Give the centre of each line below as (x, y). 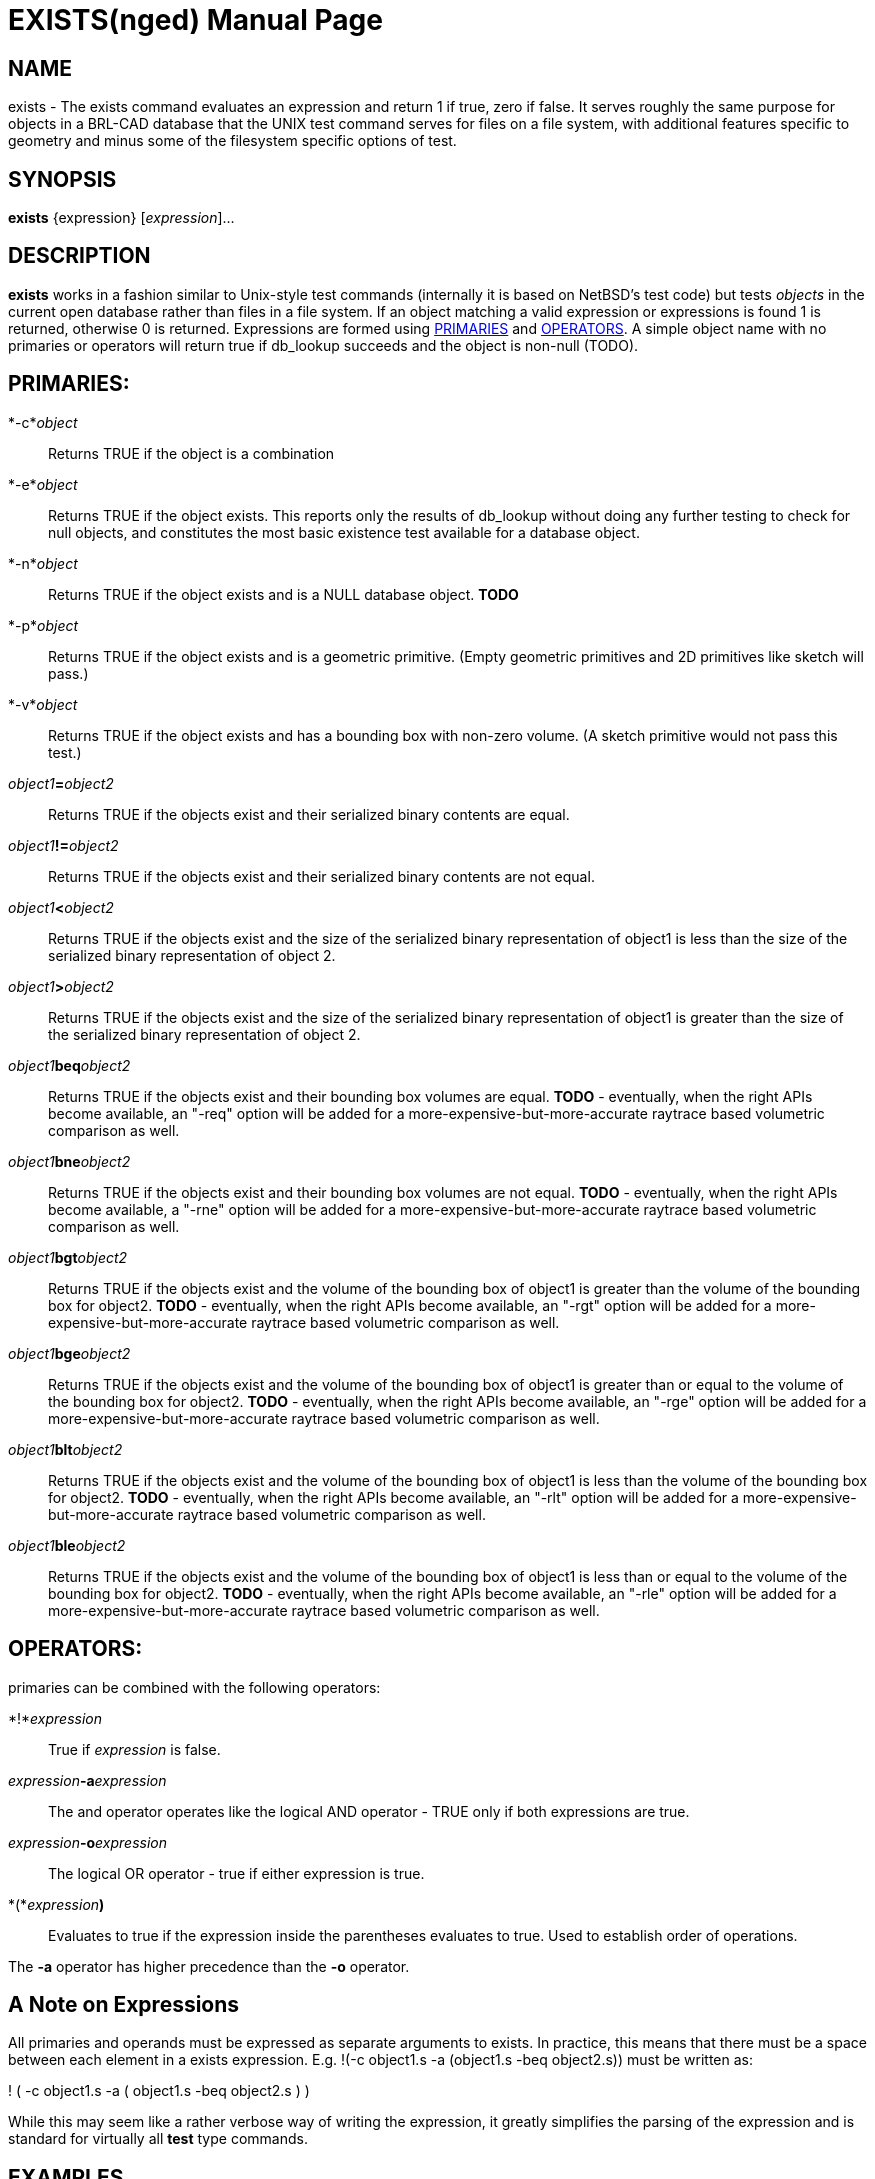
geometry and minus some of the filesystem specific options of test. (232, 141)
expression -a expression (87, 1780)
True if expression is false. (134, 1749)
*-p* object (43, 625)
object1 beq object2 (69, 1065)
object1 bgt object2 (68, 1257)
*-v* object (43, 704)
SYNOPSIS (62, 179)
